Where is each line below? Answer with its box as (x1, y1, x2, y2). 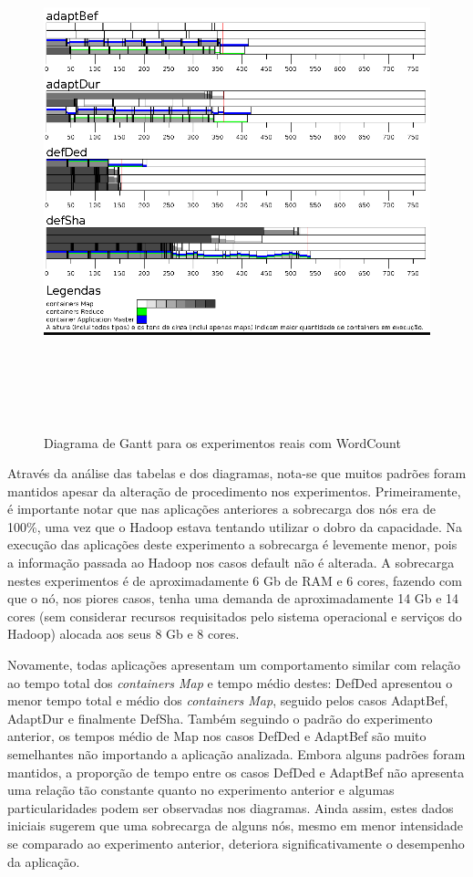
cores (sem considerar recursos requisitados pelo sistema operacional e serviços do (7, 606, 462, 625)
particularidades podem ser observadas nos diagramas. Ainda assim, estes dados (7, 798, 454, 817)
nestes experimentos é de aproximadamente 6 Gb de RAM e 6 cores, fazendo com (7, 570, 462, 590)
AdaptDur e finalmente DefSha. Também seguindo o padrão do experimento (7, 708, 433, 727)
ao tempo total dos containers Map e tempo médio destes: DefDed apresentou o (7, 673, 453, 692)
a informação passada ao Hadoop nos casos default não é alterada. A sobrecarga (7, 553, 455, 572)
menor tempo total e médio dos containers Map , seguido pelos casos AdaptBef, (7, 691, 448, 710)
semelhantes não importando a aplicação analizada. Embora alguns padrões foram (7, 745, 466, 764)
